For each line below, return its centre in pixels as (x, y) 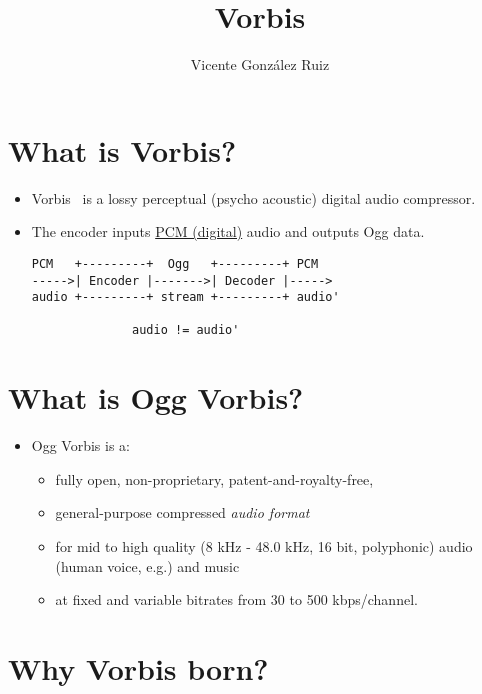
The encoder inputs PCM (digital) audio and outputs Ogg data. (228, 231)
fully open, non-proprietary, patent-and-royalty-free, (214, 478)
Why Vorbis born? (138, 668)
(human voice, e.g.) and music (147, 565)
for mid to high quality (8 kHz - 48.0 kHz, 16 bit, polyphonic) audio (264, 546)
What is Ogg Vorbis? (156, 397)
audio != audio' (186, 330)
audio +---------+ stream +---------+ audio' (185, 297)
